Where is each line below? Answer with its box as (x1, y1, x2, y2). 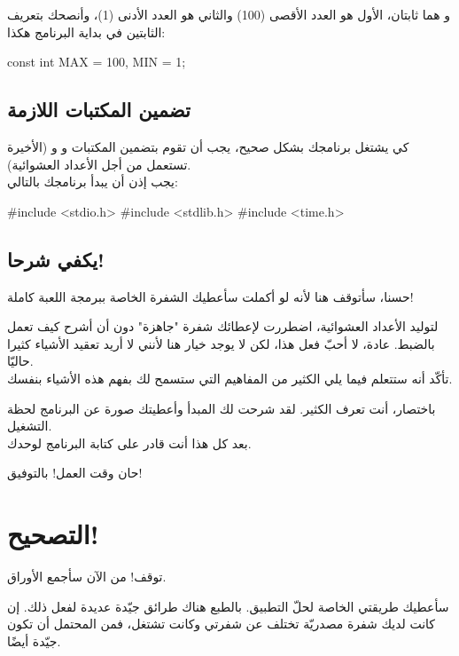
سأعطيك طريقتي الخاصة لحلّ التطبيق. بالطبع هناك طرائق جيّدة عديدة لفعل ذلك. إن (7, 597, 449, 615)
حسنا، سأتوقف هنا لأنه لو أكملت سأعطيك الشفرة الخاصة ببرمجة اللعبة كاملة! (7, 287, 414, 305)
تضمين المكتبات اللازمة (7, 96, 191, 123)
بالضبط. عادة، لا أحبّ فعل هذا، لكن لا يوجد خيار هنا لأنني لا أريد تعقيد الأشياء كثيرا (7, 334, 435, 352)
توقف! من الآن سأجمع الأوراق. (7, 567, 167, 586)
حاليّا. (7, 352, 34, 370)
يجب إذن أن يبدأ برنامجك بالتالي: (7, 172, 178, 191)
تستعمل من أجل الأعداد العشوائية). (7, 154, 191, 173)
